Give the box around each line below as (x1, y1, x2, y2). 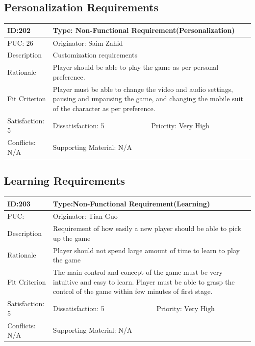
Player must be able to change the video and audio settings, (52, 84, 233, 94)
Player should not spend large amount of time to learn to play (53, 245, 240, 255)
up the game (53, 232, 91, 243)
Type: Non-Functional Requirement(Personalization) (52, 25, 235, 35)
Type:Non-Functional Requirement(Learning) (53, 198, 210, 208)
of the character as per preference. (52, 103, 155, 113)
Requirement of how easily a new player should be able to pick (53, 223, 241, 233)
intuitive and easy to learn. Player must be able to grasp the (53, 276, 235, 287)
